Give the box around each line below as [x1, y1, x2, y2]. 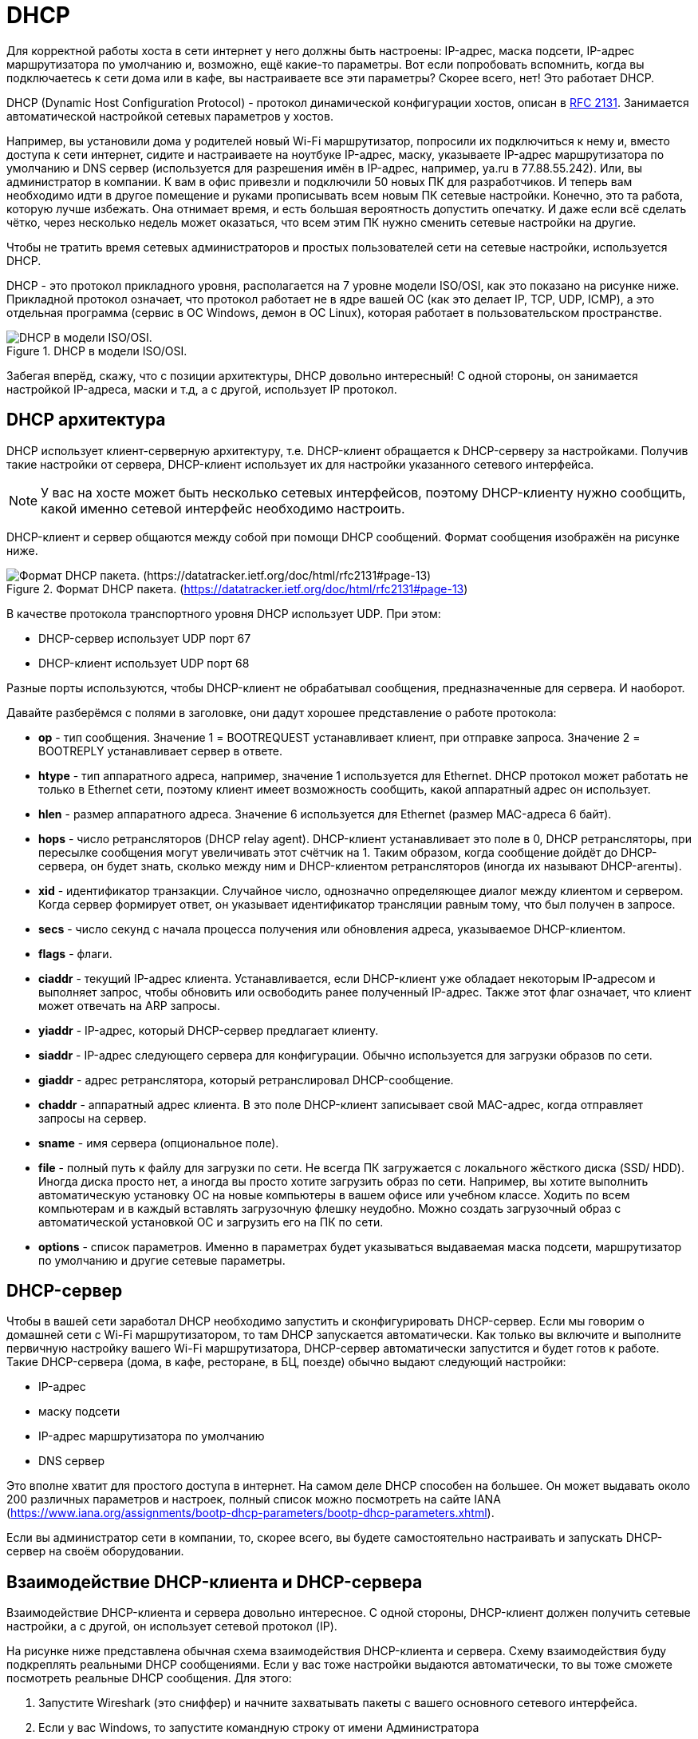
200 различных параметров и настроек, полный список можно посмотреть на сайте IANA [6, 1492, 501, 1507]
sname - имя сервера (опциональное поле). [38, 1135, 279, 1150]
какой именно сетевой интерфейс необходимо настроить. [41, 500, 405, 517]
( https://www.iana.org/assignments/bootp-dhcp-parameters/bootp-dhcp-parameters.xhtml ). [6, 1506, 495, 1520]
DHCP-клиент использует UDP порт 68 [38, 656, 250, 670]
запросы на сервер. [38, 1111, 147, 1125]
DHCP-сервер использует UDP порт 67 [38, 631, 251, 645]
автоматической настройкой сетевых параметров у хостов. [6, 109, 333, 123]
